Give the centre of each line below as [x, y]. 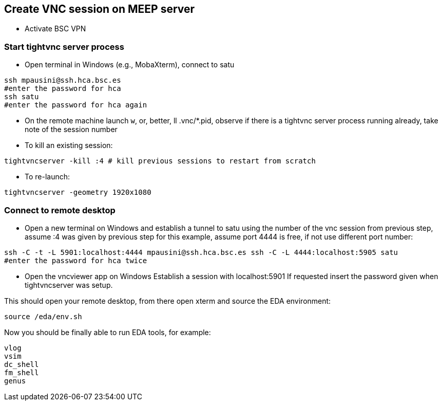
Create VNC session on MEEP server [100, 9]
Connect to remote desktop [60, 210]
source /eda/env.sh [43, 316]
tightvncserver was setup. [69, 285]
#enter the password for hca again [76, 105]
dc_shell [22, 364]
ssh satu [22, 97]
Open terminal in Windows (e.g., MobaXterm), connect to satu [130, 65]
